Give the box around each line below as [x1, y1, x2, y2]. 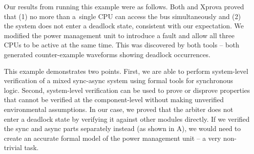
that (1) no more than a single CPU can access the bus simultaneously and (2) [4, 11, 241, 21]
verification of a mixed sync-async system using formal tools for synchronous [4, 75, 233, 86]
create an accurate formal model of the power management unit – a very [4, 132, 221, 143]
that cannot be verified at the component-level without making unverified [4, 94, 224, 105]
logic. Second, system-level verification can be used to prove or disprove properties [4, 85, 250, 95]
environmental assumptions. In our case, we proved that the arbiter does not [4, 104, 233, 114]
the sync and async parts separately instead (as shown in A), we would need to [4, 123, 241, 133]
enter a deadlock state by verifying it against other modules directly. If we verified [4, 113, 250, 124]
